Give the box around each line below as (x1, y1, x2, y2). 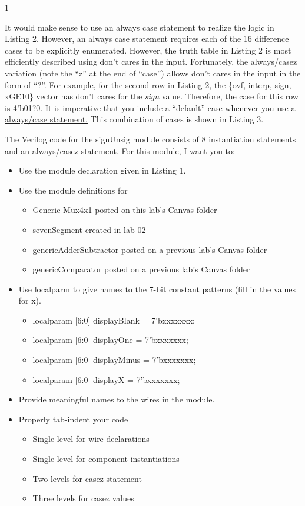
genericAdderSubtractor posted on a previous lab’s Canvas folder (32, 243, 267, 255)
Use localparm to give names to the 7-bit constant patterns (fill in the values (18, 282, 296, 295)
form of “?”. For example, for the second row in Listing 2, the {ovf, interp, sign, (5, 78, 291, 91)
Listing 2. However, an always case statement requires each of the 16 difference (5, 32, 289, 45)
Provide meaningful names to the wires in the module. (18, 393, 215, 405)
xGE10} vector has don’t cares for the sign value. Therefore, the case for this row (5, 90, 299, 102)
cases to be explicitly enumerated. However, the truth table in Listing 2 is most (5, 44, 291, 56)
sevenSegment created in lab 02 (32, 223, 146, 235)
